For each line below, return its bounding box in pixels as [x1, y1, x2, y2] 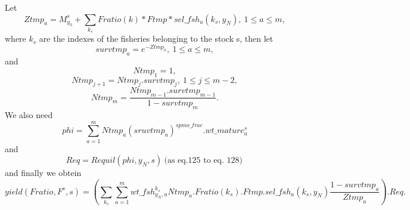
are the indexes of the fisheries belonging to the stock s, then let [39, 32, 274, 45]
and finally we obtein [5, 166, 82, 179]
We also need [5, 108, 53, 121]
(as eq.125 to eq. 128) [164, 156, 243, 165]
